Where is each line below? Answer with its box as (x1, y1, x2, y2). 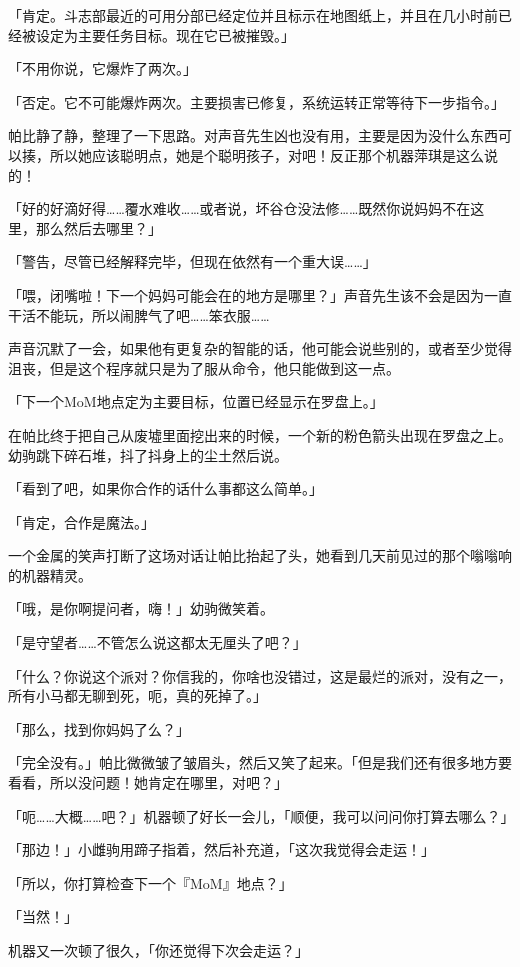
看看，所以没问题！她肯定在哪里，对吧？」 (8, 772, 288, 793)
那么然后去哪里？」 (35, 217, 162, 238)
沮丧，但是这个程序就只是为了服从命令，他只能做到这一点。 (8, 357, 400, 378)
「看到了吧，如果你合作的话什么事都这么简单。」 (8, 478, 323, 499)
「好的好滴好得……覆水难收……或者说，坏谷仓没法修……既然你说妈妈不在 (8, 198, 471, 219)
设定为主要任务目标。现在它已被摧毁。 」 (35, 24, 295, 45)
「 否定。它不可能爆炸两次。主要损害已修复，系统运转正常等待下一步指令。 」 (8, 91, 505, 112)
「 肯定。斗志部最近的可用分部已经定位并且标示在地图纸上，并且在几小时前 (8, 5, 498, 25)
